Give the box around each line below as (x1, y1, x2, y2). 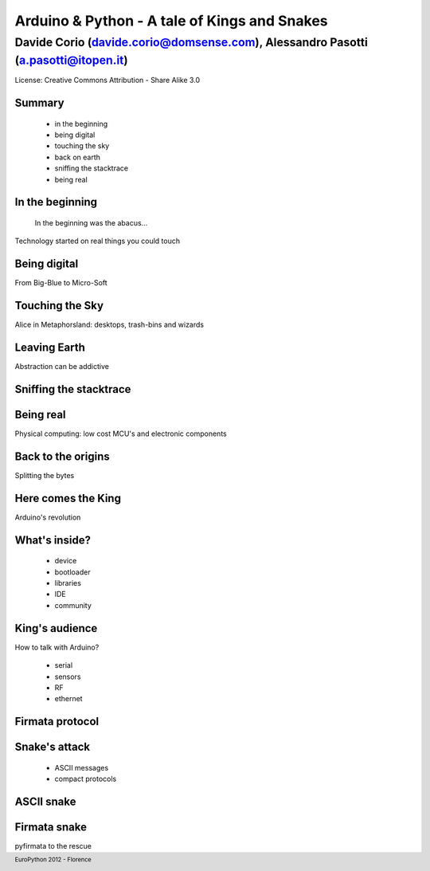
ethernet (54, 694, 83, 704)
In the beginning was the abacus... (34, 218, 148, 227)
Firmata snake (14, 820, 88, 834)
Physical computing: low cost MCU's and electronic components (14, 429, 227, 438)
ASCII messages (54, 763, 109, 772)
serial (54, 661, 73, 670)
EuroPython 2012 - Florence (14, 856, 92, 864)
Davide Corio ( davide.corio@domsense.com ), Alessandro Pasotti (14, 35, 368, 49)
